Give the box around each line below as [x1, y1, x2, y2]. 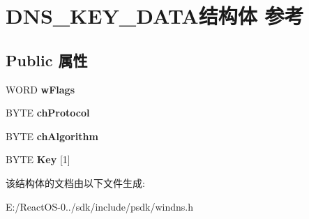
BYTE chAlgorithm [6, 128, 98, 143]
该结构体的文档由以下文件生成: [6, 175, 145, 190]
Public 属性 [6, 49, 88, 70]
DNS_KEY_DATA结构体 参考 [6, 1, 304, 30]
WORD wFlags [6, 82, 75, 96]
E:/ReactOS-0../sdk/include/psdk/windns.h [6, 199, 194, 213]
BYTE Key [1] [6, 152, 70, 167]
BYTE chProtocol [6, 105, 90, 120]
